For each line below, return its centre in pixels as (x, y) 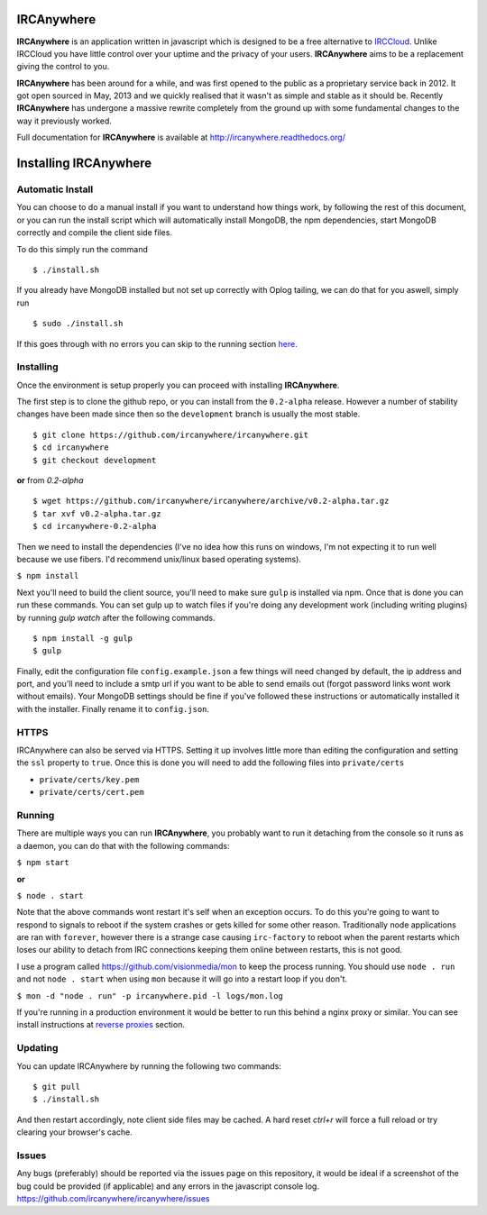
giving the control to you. (63, 67)
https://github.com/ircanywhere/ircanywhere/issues (113, 1199)
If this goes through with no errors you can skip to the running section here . (157, 343)
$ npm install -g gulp (83, 638)
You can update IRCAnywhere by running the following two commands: (149, 1066)
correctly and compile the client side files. (95, 233)
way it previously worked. (64, 121)
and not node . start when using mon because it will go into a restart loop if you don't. (182, 979)
